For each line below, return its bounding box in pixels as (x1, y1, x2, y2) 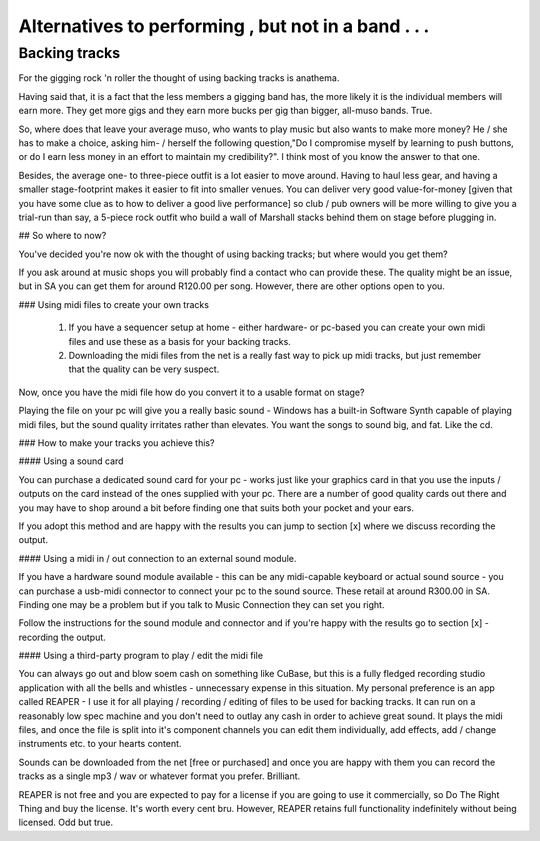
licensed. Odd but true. (18, 816, 114, 829)
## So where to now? (18, 230, 107, 242)
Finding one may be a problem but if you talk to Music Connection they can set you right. (18, 598, 385, 610)
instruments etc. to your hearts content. (18, 738, 182, 750)
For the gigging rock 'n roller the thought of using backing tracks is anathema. (18, 72, 340, 84)
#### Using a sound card (18, 455, 124, 467)
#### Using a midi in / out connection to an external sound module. (18, 552, 297, 564)
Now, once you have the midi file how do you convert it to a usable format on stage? (18, 386, 365, 398)
